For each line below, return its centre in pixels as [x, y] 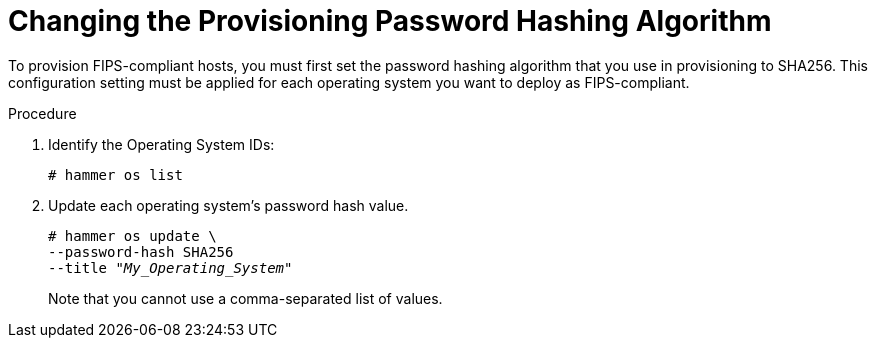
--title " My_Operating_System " [170, 267]
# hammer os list [115, 174]
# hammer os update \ [132, 235]
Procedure [42, 113]
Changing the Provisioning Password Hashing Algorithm [390, 21]
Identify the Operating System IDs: [161, 144]
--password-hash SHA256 [141, 251]
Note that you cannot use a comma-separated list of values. [245, 298]
